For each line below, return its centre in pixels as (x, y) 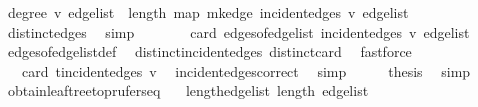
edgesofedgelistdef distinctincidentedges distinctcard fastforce (209, 51)
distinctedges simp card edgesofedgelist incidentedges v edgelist (238, 31)
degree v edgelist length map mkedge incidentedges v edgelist (208, 12)
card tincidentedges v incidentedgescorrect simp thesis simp (246, 70)
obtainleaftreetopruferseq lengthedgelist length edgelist (188, 90)
